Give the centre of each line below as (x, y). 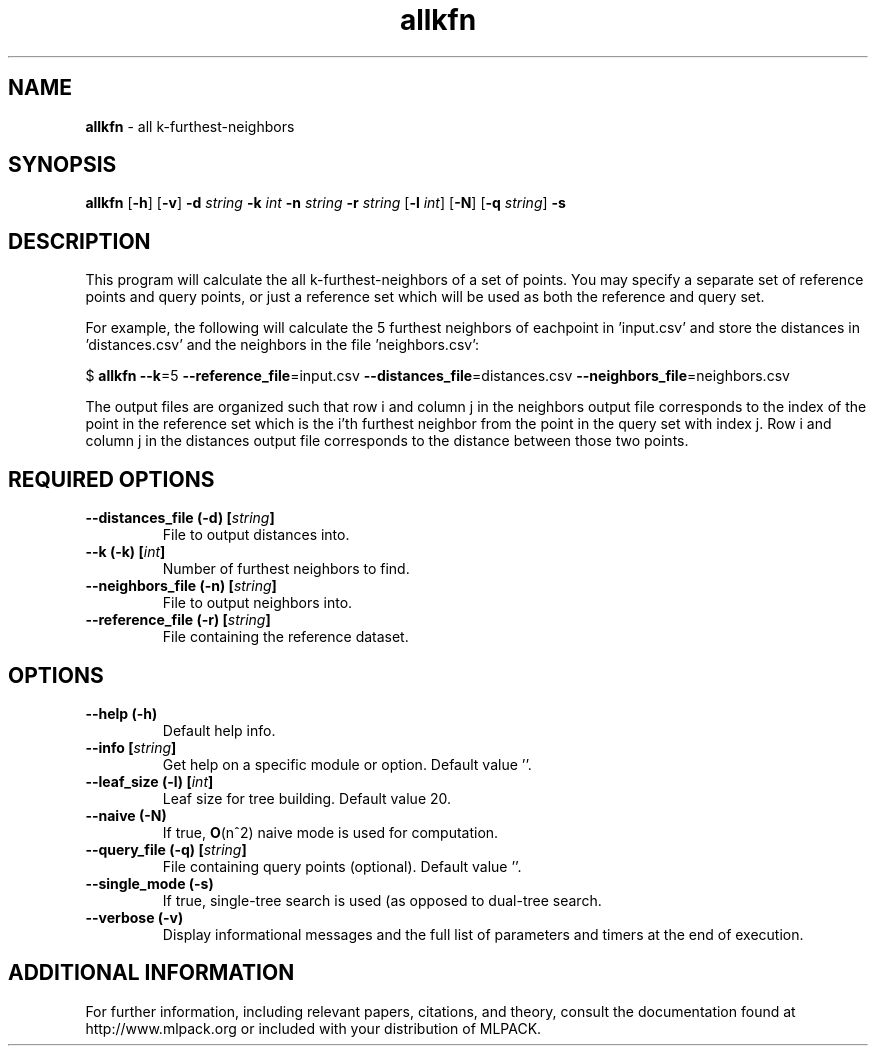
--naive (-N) (126, 815)
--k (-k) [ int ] (125, 552)
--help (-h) (121, 713)
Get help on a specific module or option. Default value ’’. (347, 764)
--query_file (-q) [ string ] (166, 849)
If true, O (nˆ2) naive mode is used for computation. (330, 832)
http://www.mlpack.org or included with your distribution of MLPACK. (313, 1028)
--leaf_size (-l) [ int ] (149, 781)
